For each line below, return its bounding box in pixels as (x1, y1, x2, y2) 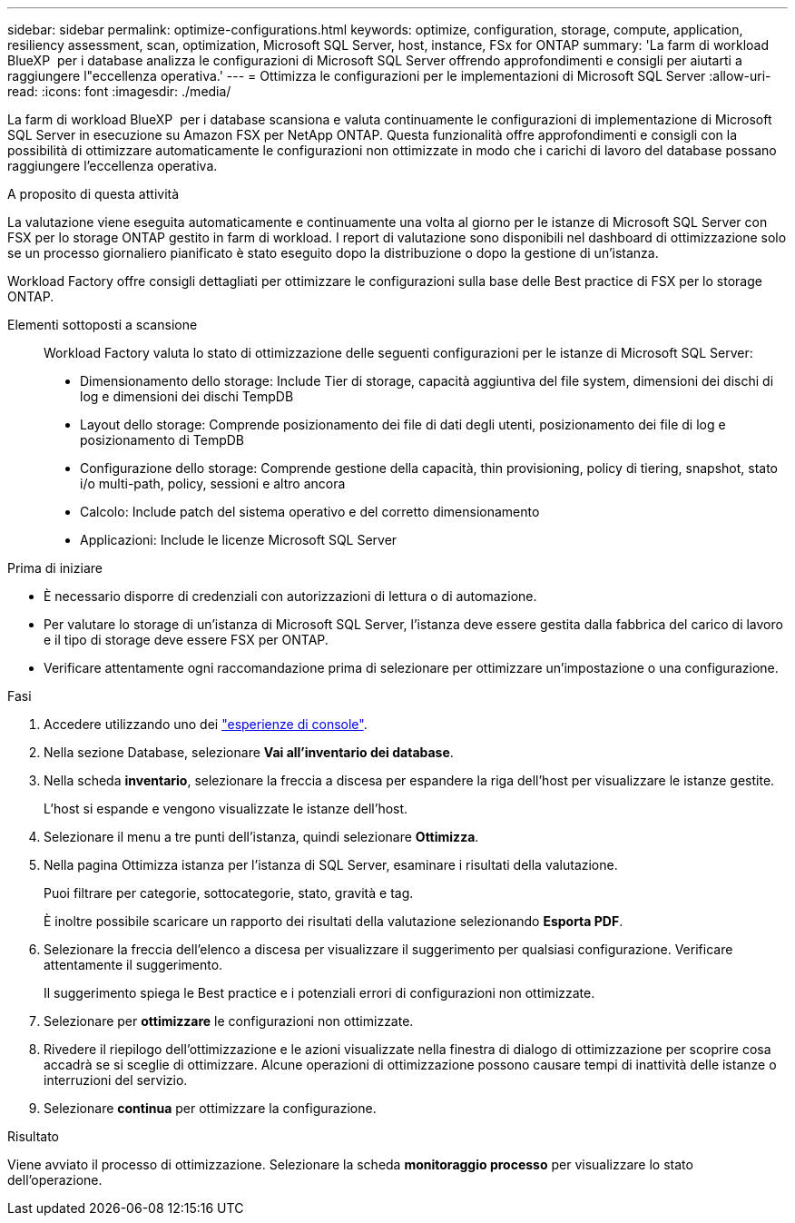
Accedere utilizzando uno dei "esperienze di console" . (44, 716, 368, 732)
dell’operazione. (7, 1172, 103, 1188)
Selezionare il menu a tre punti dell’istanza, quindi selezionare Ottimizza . (44, 829, 479, 844)
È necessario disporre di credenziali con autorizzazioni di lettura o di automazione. (44, 588, 537, 604)
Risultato (7, 1129, 60, 1144)
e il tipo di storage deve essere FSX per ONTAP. (44, 632, 329, 647)
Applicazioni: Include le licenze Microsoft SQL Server (80, 532, 397, 547)
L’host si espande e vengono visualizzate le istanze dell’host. (44, 801, 408, 816)
